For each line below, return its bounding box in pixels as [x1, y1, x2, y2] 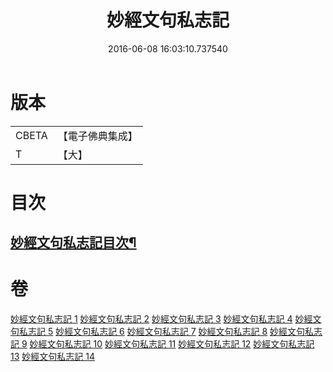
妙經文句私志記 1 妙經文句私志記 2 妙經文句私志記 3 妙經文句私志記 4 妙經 [10, 313, 313, 325]
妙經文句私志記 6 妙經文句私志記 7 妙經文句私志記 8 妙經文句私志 [55, 326, 323, 338]
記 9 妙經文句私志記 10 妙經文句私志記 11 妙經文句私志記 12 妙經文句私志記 [10, 338, 315, 350]
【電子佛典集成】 [57, 129, 138, 143]
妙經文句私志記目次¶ [10, 234, 137, 251]
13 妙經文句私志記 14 [10, 351, 95, 363]
